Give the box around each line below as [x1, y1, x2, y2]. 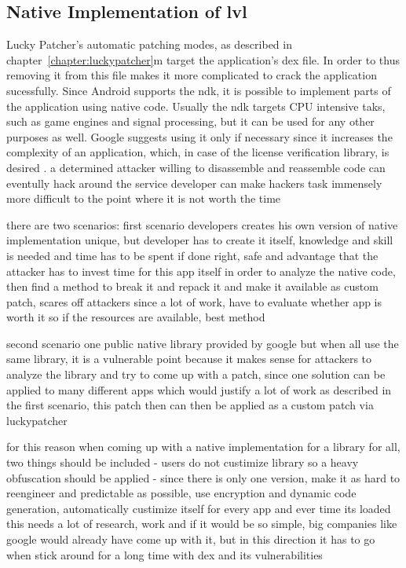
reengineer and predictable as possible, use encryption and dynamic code [6, 485, 357, 501]
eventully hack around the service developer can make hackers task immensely [6, 174, 382, 191]
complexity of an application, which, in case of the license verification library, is [6, 144, 390, 160]
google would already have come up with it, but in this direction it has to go [6, 531, 375, 548]
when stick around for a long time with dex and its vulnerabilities [6, 546, 323, 563]
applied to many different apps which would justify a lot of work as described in [6, 381, 392, 398]
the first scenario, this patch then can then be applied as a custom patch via [6, 397, 374, 413]
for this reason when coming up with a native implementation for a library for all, [6, 438, 401, 455]
